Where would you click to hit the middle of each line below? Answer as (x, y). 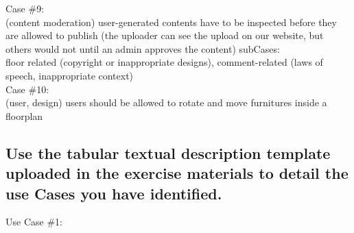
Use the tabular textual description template (168, 152)
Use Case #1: (34, 222)
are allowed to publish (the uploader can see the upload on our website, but (165, 35)
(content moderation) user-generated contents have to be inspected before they (171, 22)
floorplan (24, 115)
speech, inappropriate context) (70, 75)
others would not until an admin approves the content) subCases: (143, 48)
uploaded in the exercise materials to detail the (177, 173)
